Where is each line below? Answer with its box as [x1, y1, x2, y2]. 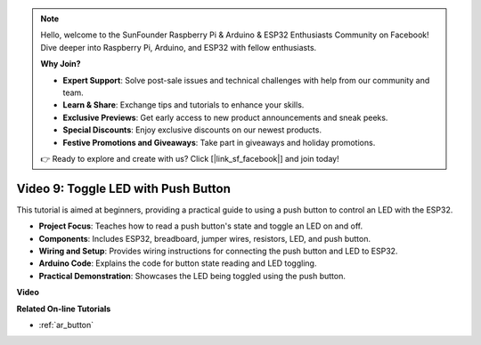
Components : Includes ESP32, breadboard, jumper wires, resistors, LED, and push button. [38, 233, 371, 244]
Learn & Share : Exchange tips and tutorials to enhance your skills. [62, 100, 305, 110]
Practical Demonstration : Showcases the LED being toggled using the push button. [38, 270, 346, 281]
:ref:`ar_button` [38, 319, 94, 330]
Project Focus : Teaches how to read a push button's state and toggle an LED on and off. [38, 221, 363, 231]
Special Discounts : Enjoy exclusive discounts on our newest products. [62, 124, 322, 135]
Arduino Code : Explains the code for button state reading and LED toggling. [38, 258, 317, 269]
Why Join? [40, 59, 81, 69]
